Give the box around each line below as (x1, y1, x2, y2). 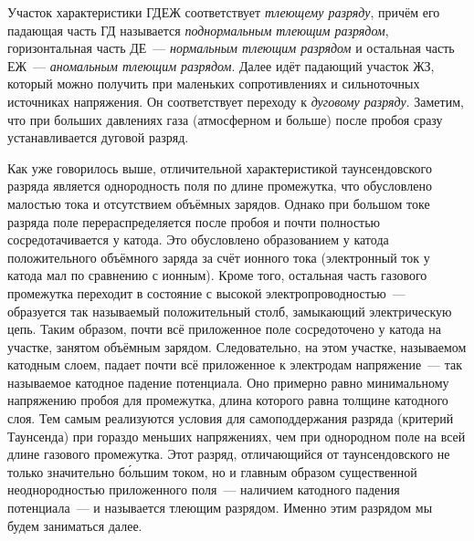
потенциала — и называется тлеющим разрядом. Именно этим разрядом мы (7, 498, 433, 517)
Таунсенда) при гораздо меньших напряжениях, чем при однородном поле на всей (7, 426, 466, 445)
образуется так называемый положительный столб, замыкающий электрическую (7, 301, 452, 320)
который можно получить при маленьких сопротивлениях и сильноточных (7, 74, 420, 93)
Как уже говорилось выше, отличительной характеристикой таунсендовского (7, 158, 432, 177)
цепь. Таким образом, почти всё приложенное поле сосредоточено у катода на (7, 319, 441, 338)
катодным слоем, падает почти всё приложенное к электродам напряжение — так (7, 355, 463, 374)
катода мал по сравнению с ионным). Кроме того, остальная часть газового (7, 265, 427, 285)
